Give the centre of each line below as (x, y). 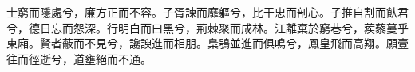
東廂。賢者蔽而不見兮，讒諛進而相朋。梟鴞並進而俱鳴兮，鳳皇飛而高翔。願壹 (207, 43)
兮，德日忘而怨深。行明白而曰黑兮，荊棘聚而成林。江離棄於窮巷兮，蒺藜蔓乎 (207, 27)
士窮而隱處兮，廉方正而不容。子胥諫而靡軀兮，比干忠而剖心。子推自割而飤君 (207, 12)
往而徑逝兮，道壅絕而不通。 (79, 58)
